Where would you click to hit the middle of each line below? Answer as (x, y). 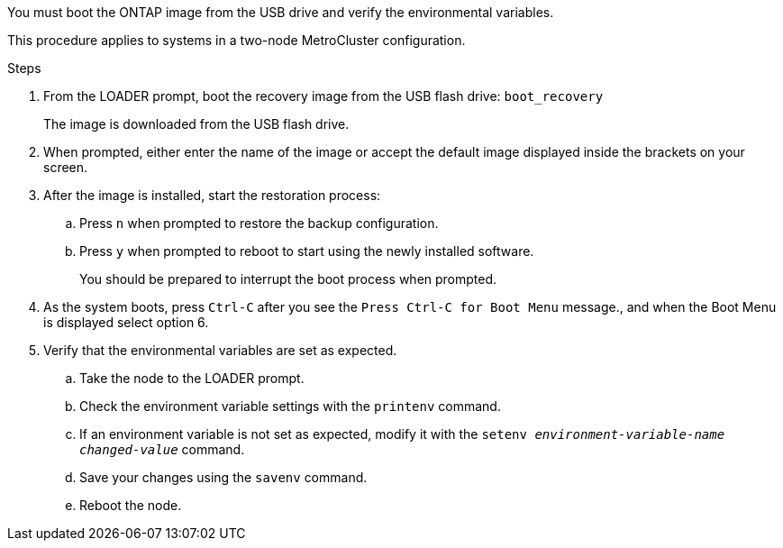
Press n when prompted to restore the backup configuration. (259, 223)
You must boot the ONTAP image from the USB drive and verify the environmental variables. (281, 12)
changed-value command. (162, 449)
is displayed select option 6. (126, 322)
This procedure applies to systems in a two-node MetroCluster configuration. (237, 40)
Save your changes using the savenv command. (223, 477)
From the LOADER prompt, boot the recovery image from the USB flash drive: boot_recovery (323, 96)
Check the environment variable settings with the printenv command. (290, 406)
